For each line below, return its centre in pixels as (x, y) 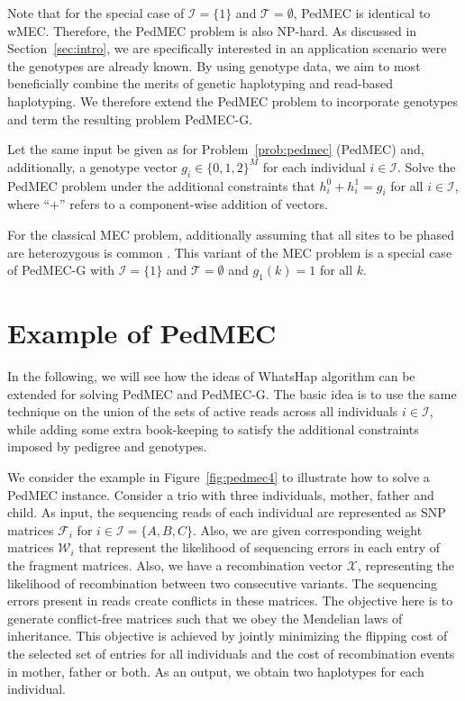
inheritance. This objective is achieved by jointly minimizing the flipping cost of (228, 636)
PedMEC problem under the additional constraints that (161, 185)
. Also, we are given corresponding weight (307, 529)
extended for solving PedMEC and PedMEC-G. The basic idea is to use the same (232, 393)
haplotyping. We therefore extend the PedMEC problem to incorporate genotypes (233, 100)
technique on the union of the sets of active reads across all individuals (203, 411)
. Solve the (427, 166)
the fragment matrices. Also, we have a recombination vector (175, 564)
